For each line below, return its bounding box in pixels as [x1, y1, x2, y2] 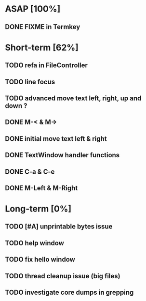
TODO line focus [5, 77, 55, 86]
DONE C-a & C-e [5, 167, 55, 176]
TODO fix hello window [5, 256, 76, 264]
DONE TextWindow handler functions [5, 151, 120, 159]
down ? [5, 102, 27, 110]
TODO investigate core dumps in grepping [5, 288, 134, 297]
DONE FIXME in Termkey [5, 23, 80, 31]
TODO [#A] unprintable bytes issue [5, 223, 113, 231]
